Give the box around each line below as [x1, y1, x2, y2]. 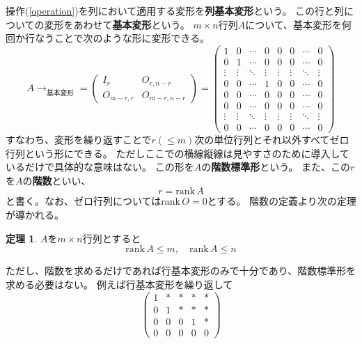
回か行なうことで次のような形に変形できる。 [6, 31, 210, 45]
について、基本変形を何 [245, 17, 352, 31]
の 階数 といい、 [22, 173, 91, 187]
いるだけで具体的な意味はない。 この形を [6, 159, 194, 174]
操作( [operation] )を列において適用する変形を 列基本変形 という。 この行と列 [6, 3, 345, 17]
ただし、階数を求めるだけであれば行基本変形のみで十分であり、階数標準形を [6, 263, 356, 278]
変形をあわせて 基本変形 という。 [44, 17, 190, 31]
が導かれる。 [6, 208, 64, 222]
